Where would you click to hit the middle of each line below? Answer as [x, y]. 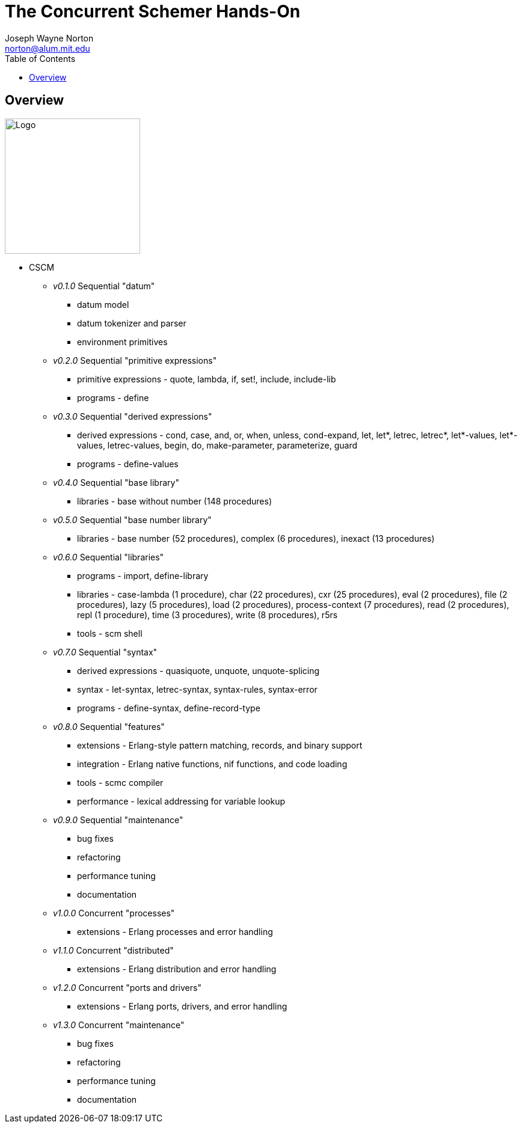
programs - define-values [128, 464]
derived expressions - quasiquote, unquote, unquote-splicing [198, 670]
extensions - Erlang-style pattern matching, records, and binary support [220, 745]
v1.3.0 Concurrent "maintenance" [119, 1025]
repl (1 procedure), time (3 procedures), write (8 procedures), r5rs [207, 615]
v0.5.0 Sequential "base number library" [132, 520]
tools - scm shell [110, 633]
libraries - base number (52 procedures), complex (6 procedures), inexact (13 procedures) [256, 538]
